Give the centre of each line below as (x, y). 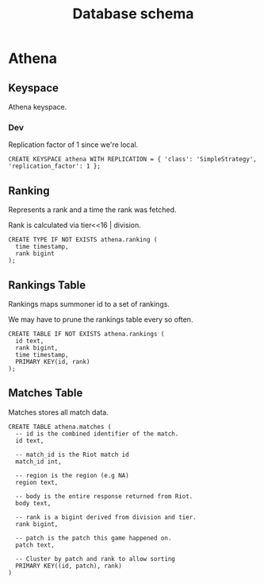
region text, (37, 482)
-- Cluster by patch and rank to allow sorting (96, 559)
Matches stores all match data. (58, 412)
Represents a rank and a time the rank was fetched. (92, 210)
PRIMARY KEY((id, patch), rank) (69, 566)
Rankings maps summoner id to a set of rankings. (89, 304)
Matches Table (46, 393)
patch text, (35, 545)
